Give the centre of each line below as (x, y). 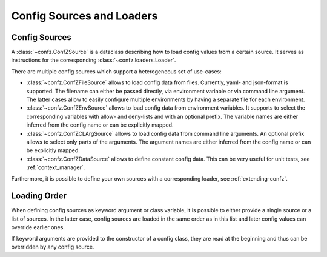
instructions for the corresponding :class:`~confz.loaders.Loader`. (94, 60)
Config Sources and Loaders (84, 16)
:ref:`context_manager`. (56, 167)
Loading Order (39, 196)
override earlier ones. (38, 227)
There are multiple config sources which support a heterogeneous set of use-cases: (116, 71)
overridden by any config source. (53, 247)
